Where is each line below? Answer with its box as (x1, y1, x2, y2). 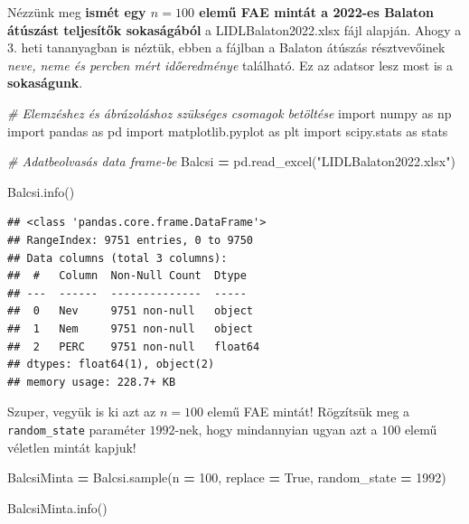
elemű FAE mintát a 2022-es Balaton (199, 3, 434, 21)
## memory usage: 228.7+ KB (7, 375, 176, 388)
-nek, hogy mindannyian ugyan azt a (174, 419, 378, 438)
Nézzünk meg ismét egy (7, 3, 146, 21)
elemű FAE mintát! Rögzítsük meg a (207, 402, 410, 421)
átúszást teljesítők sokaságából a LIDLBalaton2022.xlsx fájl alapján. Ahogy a (7, 20, 462, 39)
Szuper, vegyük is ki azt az (7, 402, 156, 421)
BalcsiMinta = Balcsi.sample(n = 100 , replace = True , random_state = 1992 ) (7, 468, 446, 487)
